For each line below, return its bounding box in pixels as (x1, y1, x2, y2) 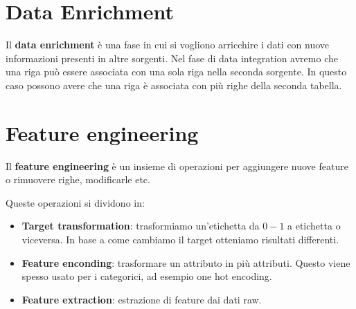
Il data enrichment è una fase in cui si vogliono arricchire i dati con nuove (6, 37, 330, 52)
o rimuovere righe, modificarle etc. (6, 172, 150, 187)
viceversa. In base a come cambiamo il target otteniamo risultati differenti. (21, 232, 339, 246)
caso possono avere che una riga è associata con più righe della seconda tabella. (6, 77, 342, 92)
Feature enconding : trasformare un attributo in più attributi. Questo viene (21, 255, 350, 270)
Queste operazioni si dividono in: (6, 195, 145, 209)
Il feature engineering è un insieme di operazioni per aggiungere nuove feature (6, 158, 348, 173)
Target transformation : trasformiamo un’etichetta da (21, 218, 260, 233)
